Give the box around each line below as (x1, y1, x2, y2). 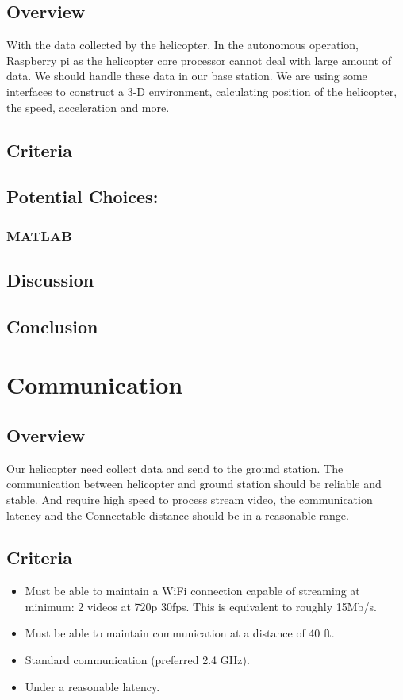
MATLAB (6, 225, 72, 245)
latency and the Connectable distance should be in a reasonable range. (6, 506, 349, 523)
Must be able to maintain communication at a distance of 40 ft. (25, 625, 335, 641)
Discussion (6, 267, 94, 291)
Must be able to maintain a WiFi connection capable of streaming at (25, 583, 360, 599)
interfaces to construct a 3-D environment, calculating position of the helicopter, (6, 83, 397, 99)
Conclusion (6, 313, 98, 338)
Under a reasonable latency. (25, 678, 160, 694)
